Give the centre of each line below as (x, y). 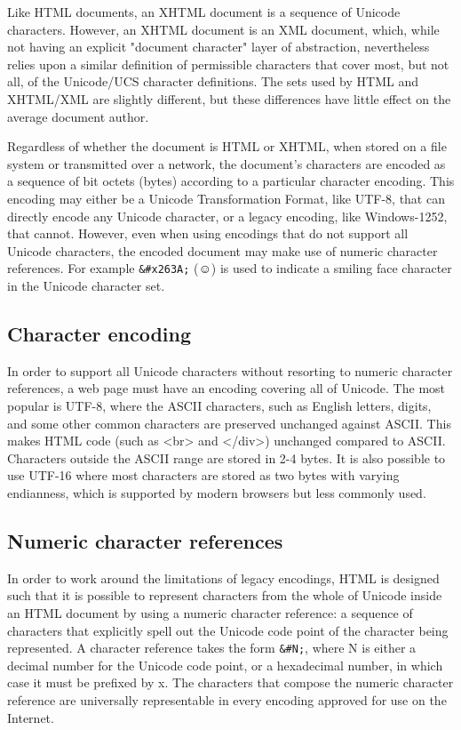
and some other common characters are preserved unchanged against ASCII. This (229, 423)
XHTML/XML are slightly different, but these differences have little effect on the (229, 98)
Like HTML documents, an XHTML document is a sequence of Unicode (204, 12)
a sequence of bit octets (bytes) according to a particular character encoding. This (231, 181)
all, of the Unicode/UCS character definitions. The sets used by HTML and (213, 81)
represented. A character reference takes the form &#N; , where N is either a (212, 648)
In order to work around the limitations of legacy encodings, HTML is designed (223, 578)
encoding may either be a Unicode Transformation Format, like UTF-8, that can (226, 198)
